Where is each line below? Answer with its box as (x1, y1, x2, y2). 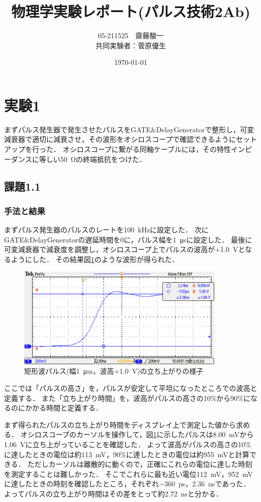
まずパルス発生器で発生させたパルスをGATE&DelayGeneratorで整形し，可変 (4, 124, 254, 134)
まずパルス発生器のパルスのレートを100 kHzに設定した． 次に (4, 224, 209, 235)
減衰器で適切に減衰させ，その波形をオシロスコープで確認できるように (4, 134, 236, 144)
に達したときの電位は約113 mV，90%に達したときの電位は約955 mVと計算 (4, 449, 249, 459)
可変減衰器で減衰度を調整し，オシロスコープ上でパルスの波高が (4, 244, 215, 255)
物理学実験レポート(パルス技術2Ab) (11, 1, 250, 22)
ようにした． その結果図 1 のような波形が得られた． (11, 254, 179, 264)
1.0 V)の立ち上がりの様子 (119, 366, 204, 376)
